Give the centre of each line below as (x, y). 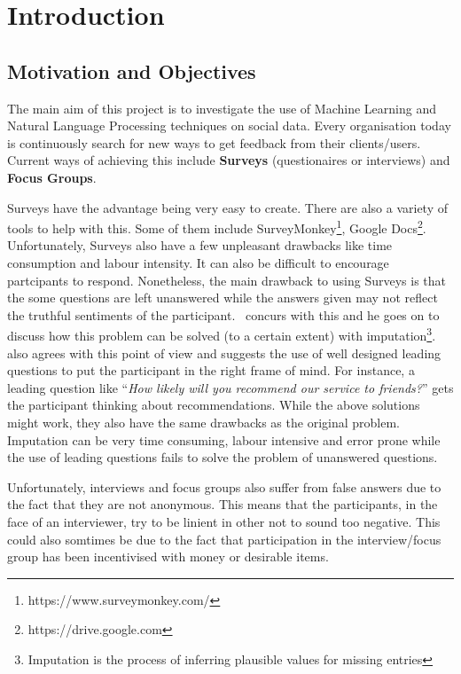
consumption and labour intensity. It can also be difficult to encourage (198, 262)
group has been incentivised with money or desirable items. (168, 556)
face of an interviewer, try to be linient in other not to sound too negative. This (224, 521)
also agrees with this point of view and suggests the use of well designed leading (224, 353)
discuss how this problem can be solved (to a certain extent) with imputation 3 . (222, 334)
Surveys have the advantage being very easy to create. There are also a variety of (228, 207)
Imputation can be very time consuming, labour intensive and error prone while (224, 439)
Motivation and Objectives (132, 71)
